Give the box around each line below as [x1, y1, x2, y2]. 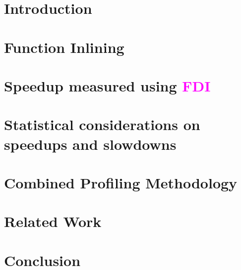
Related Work [4, 211, 102, 231]
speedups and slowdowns [4, 134, 177, 154]
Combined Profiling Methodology [4, 172, 238, 192]
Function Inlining [4, 37, 124, 57]
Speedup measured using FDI [4, 75, 211, 95]
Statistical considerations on [4, 114, 200, 135]
